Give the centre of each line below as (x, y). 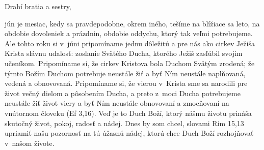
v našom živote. (30, 143)
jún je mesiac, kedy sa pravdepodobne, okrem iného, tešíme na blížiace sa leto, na (132, 23)
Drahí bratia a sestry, (38, 6)
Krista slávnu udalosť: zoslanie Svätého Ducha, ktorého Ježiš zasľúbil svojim (124, 53)
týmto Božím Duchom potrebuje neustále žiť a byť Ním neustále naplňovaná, (125, 73)
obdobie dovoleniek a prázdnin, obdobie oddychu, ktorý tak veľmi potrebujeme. (129, 33)
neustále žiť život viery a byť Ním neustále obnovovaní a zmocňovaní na (117, 103)
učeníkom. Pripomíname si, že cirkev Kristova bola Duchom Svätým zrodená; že (130, 63)
